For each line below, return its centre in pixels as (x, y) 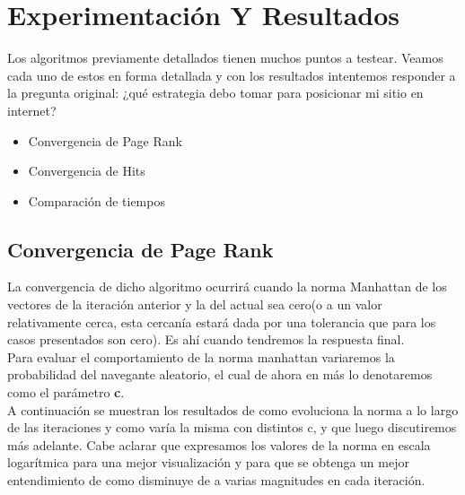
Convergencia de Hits (87, 171)
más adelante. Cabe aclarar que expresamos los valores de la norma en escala (219, 444)
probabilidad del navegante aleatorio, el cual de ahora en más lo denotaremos (220, 374)
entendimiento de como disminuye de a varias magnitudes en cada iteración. (216, 480)
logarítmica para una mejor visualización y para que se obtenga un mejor (208, 462)
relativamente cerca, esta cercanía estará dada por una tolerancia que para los (222, 321)
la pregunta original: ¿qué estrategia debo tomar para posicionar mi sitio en (215, 93)
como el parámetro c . (66, 392)
